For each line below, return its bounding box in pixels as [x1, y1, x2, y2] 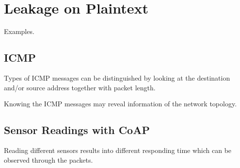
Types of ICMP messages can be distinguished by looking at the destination [4, 72, 230, 83]
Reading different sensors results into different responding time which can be [4, 145, 232, 155]
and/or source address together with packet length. [4, 82, 156, 92]
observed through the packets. [4, 154, 93, 165]
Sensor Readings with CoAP [4, 122, 150, 137]
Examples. [4, 26, 34, 36]
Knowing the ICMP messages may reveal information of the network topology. [4, 99, 237, 109]
